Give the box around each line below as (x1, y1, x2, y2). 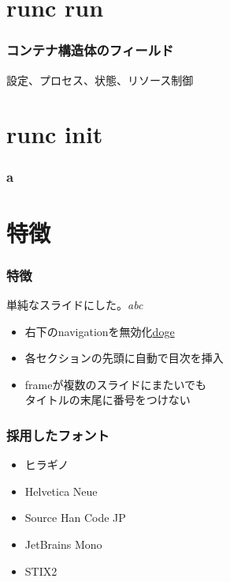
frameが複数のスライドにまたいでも (24, 376, 207, 392)
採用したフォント (6, 425, 109, 444)
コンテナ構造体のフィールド (6, 40, 174, 60)
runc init (6, 118, 103, 150)
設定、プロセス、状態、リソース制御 (6, 71, 194, 88)
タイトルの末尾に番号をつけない (24, 391, 191, 408)
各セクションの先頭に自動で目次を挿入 (24, 350, 224, 366)
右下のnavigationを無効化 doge (24, 323, 175, 339)
